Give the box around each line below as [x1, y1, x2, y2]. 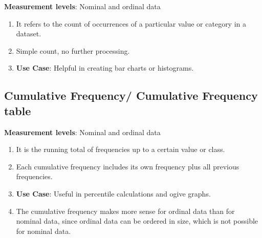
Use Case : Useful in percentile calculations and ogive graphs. [16, 188, 211, 199]
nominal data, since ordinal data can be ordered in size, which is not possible [16, 215, 258, 226]
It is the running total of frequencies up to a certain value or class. [16, 144, 225, 155]
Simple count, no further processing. [16, 45, 130, 56]
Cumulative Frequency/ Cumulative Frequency [4, 88, 258, 103]
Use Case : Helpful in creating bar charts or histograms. [16, 62, 194, 73]
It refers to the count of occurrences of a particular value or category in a [16, 18, 247, 29]
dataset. [16, 28, 41, 39]
